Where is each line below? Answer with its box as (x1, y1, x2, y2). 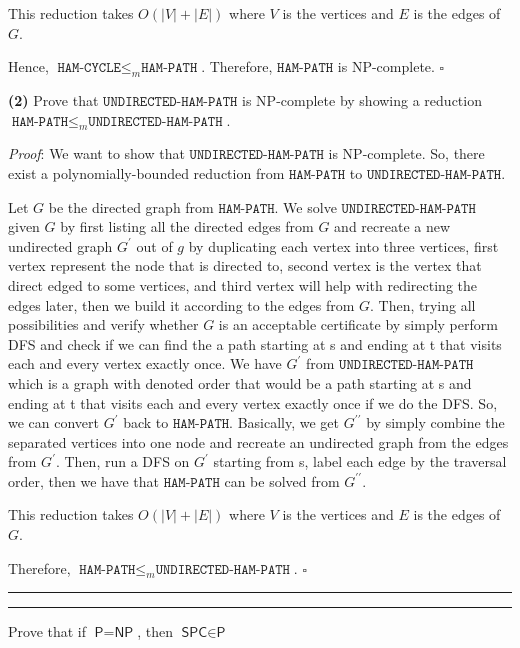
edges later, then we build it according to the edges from (8, 294, 355, 315)
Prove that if (8, 621, 87, 642)
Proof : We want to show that (8, 143, 185, 164)
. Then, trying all (370, 294, 476, 315)
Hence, (8, 56, 49, 77)
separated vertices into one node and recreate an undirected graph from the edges (8, 431, 509, 452)
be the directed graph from (48, 196, 214, 217)
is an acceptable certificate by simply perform (218, 314, 498, 335)
